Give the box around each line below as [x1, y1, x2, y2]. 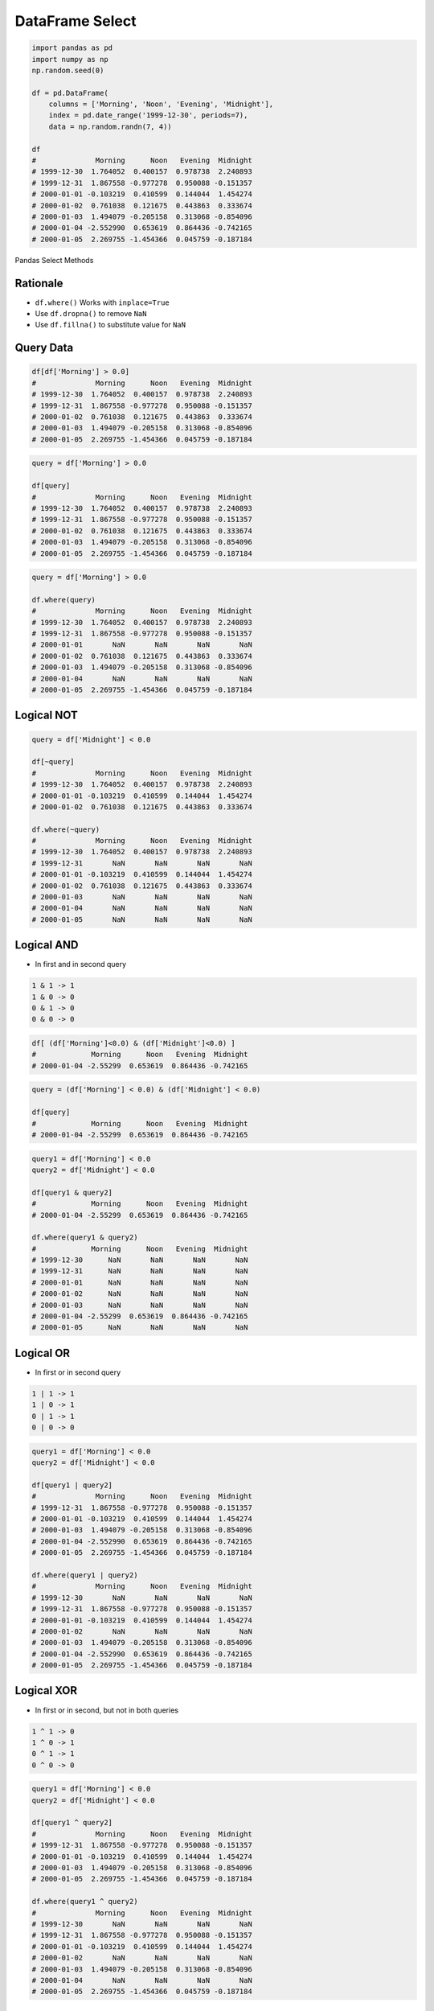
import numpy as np [31, 55, 108, 64]
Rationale [14, 276, 63, 290]
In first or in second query [35, 1367, 121, 1377]
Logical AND [14, 938, 79, 952]
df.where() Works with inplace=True [35, 298, 170, 307]
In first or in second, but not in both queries [35, 1705, 178, 1715]
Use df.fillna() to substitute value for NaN [35, 320, 186, 330]
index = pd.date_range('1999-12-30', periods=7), [48, 111, 248, 120]
